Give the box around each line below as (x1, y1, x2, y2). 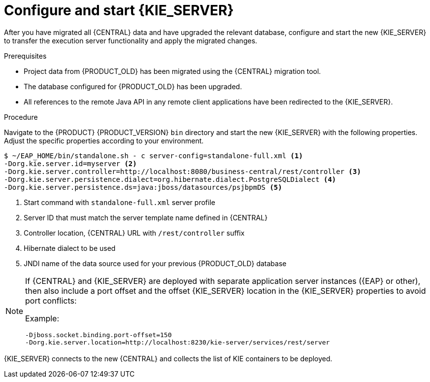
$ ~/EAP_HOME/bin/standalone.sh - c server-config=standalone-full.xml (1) (4, 151, 303, 160)
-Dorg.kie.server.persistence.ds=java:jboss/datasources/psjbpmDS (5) (4, 183, 282, 191)
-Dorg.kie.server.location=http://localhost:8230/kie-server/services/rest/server (25, 338, 330, 346)
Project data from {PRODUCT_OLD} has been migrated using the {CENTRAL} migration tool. (24, 67, 321, 75)
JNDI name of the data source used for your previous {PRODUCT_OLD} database (24, 259, 287, 268)
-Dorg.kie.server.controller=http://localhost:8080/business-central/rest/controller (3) (4, 167, 361, 175)
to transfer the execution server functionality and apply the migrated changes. (4, 36, 258, 45)
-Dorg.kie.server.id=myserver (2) (4, 159, 137, 168)
